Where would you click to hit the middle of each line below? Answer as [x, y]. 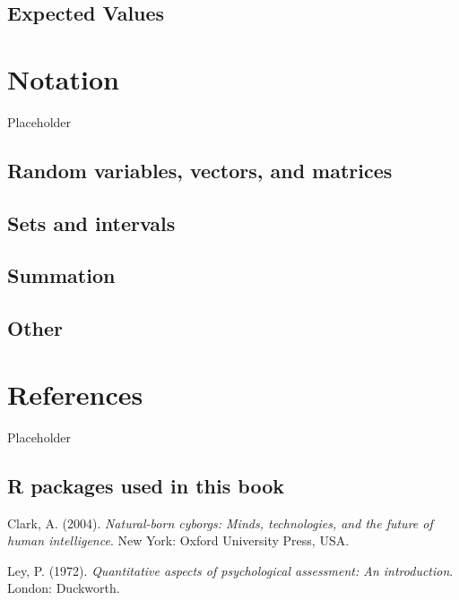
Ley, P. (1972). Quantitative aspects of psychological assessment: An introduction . [230, 570]
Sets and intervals [91, 223]
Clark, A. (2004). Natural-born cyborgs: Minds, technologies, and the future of [220, 523]
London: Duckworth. [64, 588]
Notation [63, 78]
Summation [61, 275]
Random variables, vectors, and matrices [200, 170]
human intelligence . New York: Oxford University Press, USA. [178, 540]
